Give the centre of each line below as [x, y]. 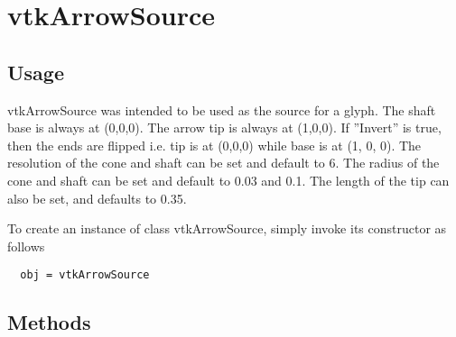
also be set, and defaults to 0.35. [97, 198]
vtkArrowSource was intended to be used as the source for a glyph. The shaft [222, 109]
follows [26, 246]
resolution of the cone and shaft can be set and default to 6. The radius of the [223, 163]
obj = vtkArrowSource [85, 275]
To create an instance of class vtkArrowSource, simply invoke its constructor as [227, 228]
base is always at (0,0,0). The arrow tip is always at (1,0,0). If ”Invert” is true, [224, 128]
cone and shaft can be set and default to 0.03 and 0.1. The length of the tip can [228, 180]
